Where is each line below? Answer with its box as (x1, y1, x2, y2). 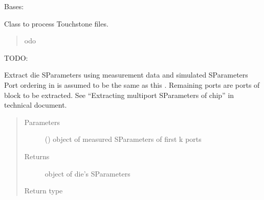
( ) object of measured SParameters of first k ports (45, 134, 202, 144)
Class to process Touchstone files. (4, 18, 108, 29)
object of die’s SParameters (45, 168, 130, 179)
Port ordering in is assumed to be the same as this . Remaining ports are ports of (4, 79, 260, 90)
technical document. (4, 99, 67, 110)
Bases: (4, 1, 24, 11)
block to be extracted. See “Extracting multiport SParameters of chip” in (4, 89, 234, 100)
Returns (24, 151, 50, 161)
